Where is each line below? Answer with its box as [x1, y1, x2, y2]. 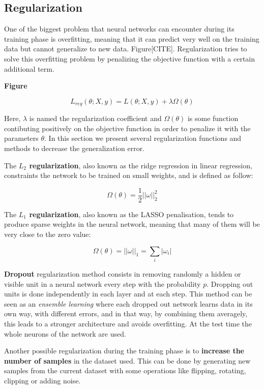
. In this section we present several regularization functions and [44, 133, 242, 143]
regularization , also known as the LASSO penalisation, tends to [29, 208, 234, 219]
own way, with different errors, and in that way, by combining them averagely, [4, 308, 248, 319]
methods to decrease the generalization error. [4, 143, 145, 153]
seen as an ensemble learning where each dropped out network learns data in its [4, 298, 253, 309]
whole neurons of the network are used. [4, 328, 126, 339]
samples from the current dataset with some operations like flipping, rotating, [4, 365, 246, 376]
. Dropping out [207, 278, 253, 289]
